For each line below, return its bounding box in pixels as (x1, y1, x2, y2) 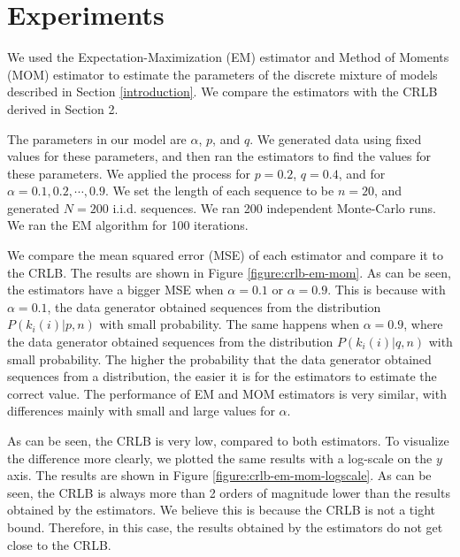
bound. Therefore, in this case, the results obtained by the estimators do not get (7, 517, 443, 536)
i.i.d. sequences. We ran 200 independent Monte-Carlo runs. (112, 198, 436, 217)
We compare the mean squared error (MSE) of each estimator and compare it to (7, 246, 443, 264)
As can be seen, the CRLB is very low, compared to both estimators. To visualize (7, 431, 449, 449)
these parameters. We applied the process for (7, 164, 251, 182)
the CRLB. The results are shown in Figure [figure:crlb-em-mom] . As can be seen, (7, 263, 451, 281)
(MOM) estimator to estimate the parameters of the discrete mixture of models (7, 65, 438, 83)
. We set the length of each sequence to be (104, 181, 334, 200)
